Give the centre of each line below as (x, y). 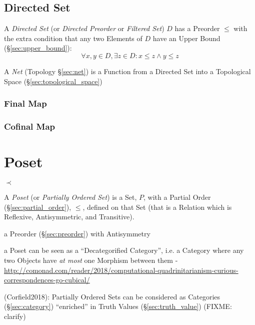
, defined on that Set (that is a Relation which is (157, 207)
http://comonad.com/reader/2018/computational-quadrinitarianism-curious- (121, 270)
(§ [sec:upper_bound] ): (38, 48)
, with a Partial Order (177, 197)
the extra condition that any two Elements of (73, 38)
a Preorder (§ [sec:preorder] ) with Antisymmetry (77, 233)
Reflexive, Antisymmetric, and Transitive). (69, 217)
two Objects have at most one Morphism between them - (91, 260)
